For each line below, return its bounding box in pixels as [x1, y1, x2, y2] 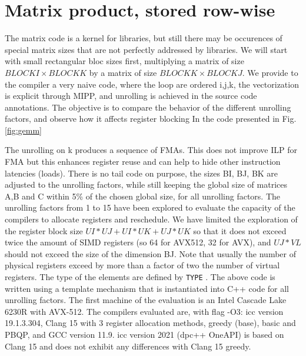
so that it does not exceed [193, 224, 287, 237]
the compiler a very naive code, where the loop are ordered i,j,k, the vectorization [5, 78, 299, 90]
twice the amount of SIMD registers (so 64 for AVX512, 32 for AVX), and [5, 236, 271, 248]
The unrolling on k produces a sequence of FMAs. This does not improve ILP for [5, 144, 297, 156]
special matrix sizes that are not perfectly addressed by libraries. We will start [5, 43, 288, 55]
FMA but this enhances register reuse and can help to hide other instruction [5, 155, 281, 168]
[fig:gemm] [5, 124, 42, 136]
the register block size [5, 224, 83, 237]
